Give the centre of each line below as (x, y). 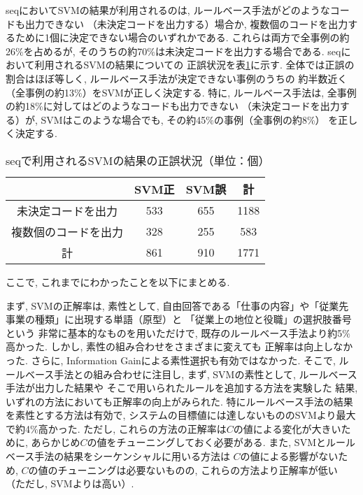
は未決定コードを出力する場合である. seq (248, 51)
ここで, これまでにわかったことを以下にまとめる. (118, 281)
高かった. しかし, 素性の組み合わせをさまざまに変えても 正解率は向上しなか (179, 346)
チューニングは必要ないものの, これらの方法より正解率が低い (198, 469)
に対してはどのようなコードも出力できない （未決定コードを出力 (191, 106)
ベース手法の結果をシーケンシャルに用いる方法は (118, 456)
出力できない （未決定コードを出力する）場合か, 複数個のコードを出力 (186, 23)
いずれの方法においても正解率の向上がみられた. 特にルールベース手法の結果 (179, 401)
